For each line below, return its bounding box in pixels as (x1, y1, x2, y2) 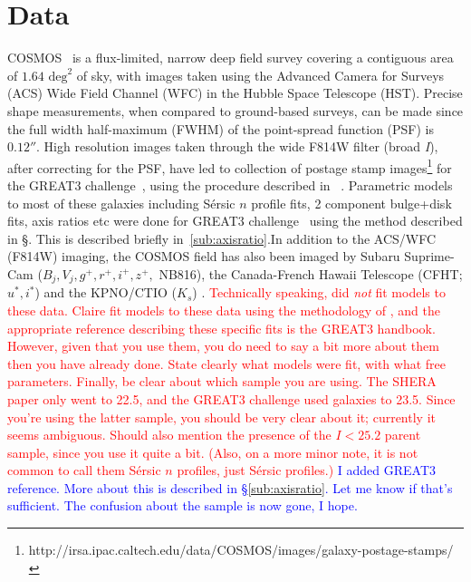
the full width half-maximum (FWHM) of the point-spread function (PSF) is (7, 119, 435, 138)
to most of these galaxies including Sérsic (7, 193, 235, 212)
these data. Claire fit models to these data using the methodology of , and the (7, 300, 440, 319)
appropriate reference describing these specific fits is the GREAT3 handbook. (7, 318, 436, 337)
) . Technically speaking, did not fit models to (192, 283, 446, 302)
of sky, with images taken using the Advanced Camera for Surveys (76, 65, 445, 84)
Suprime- (404, 247, 455, 266)
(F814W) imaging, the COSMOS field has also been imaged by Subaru (7, 247, 400, 266)
